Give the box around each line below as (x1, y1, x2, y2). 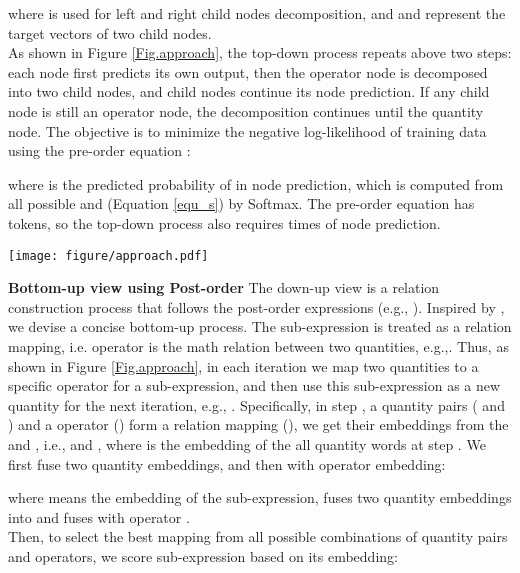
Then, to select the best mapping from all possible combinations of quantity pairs (8, 526, 508, 547)
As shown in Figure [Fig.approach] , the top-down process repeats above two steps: (8, 42, 512, 63)
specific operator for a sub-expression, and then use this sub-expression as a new (8, 375, 501, 396)
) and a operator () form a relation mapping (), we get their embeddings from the (8, 414, 509, 435)
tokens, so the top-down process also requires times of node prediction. (8, 212, 441, 233)
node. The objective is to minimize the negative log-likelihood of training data (8, 120, 487, 141)
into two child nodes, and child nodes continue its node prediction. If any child (8, 81, 490, 102)
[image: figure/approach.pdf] (8, 248, 209, 263)
